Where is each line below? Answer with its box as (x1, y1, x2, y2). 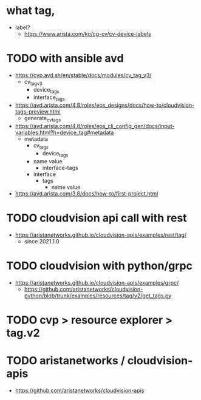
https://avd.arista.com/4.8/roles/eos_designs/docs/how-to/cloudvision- (15, 101, 195, 109)
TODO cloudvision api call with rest (6, 211, 187, 225)
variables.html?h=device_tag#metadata (15, 129, 114, 137)
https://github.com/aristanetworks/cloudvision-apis (15, 387, 145, 394)
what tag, (6, 4, 56, 18)
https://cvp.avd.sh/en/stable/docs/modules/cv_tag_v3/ (15, 71, 152, 79)
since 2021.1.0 (24, 237, 60, 245)
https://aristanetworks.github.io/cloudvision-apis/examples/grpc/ (15, 279, 179, 286)
